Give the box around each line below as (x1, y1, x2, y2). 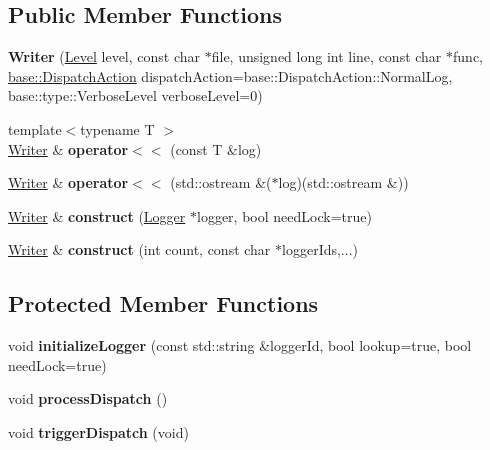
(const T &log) (170, 138, 262, 159)
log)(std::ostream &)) (278, 172, 409, 193)
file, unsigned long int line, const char (211, 46, 442, 67)
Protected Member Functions (8, 288, 319, 319)
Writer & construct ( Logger (8, 205, 186, 226)
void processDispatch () (8, 388, 168, 409)
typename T (80, 118, 155, 139)
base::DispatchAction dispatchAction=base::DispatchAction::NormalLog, (8, 65, 453, 86)
